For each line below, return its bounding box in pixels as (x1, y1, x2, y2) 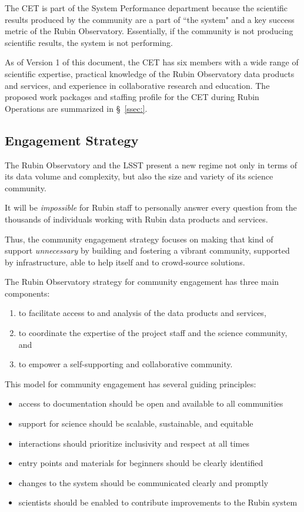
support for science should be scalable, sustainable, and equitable (18, 417, 253, 430)
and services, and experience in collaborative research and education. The (5, 79, 270, 91)
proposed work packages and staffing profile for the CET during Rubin (5, 91, 259, 103)
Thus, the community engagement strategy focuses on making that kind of (5, 232, 273, 245)
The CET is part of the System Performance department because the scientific (5, 2, 288, 14)
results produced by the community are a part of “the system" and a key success (5, 13, 295, 25)
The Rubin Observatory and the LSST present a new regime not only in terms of (5, 158, 298, 171)
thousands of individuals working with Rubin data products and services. (5, 212, 268, 225)
